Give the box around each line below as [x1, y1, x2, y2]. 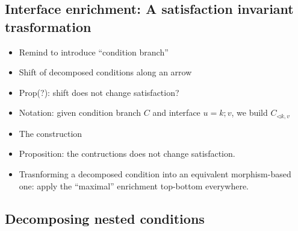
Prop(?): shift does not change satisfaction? [19, 86, 179, 98]
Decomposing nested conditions [5, 209, 205, 227]
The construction [19, 127, 82, 139]
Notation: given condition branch [19, 106, 141, 119]
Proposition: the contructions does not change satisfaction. [19, 147, 235, 160]
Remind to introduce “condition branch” [19, 45, 169, 58]
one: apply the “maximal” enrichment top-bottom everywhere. [19, 179, 249, 192]
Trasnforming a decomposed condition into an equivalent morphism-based [19, 168, 291, 180]
